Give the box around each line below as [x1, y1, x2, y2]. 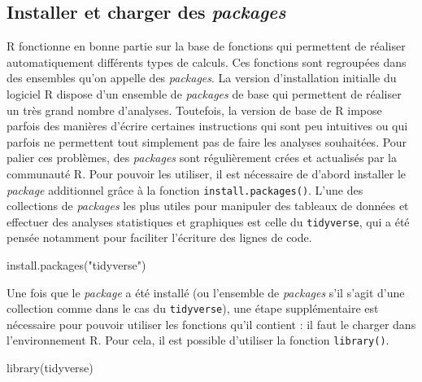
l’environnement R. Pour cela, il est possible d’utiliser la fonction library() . [7, 332, 389, 349]
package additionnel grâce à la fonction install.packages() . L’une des [7, 181, 363, 198]
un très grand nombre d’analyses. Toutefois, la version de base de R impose [7, 101, 382, 118]
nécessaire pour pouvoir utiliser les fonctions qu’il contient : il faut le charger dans [7, 315, 416, 332]
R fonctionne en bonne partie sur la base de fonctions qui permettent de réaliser [7, 37, 406, 55]
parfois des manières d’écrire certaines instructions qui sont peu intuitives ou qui [7, 117, 408, 134]
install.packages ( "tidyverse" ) [7, 257, 146, 274]
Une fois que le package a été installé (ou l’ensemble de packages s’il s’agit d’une [7, 283, 405, 301]
